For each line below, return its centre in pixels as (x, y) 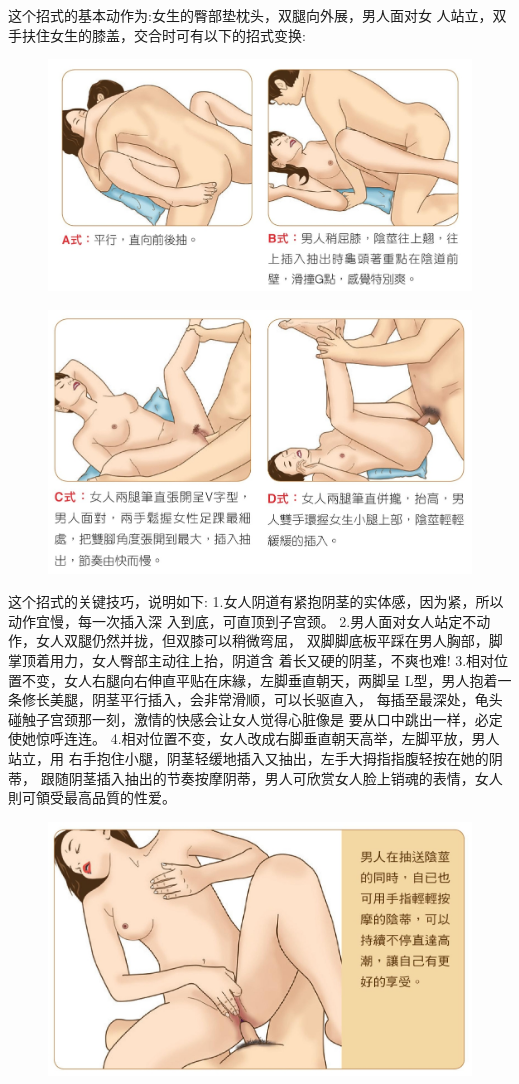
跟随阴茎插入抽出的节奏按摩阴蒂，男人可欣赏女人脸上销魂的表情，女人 (271, 777)
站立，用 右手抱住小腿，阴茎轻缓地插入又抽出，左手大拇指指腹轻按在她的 (248, 758)
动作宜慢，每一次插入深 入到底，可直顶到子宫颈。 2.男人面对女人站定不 (242, 620)
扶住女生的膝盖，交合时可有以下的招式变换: (163, 34)
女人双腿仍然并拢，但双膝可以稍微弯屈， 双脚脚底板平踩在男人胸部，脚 (269, 640)
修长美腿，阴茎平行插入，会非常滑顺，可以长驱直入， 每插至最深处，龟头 (262, 699)
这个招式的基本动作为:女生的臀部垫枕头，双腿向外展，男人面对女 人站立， (250, 15)
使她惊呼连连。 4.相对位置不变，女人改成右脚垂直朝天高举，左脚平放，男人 (254, 738)
